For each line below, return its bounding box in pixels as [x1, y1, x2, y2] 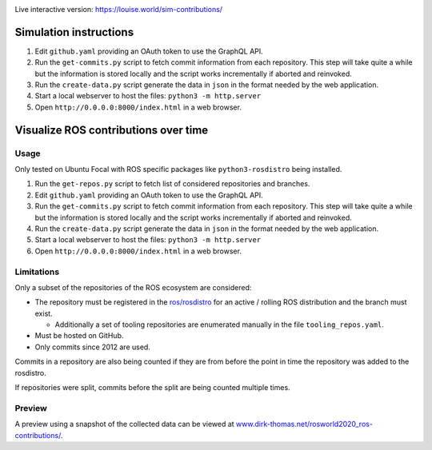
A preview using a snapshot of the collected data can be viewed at [14, 420, 235, 429]
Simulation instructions [14, 25, 134, 39]
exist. [34, 309, 53, 318]
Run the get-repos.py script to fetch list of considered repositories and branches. [34, 179, 310, 189]
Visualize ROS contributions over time [14, 123, 209, 137]
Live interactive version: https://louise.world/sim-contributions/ [14, 5, 223, 14]
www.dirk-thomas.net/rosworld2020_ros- [236, 420, 374, 429]
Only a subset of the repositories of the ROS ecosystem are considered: [14, 282, 252, 292]
